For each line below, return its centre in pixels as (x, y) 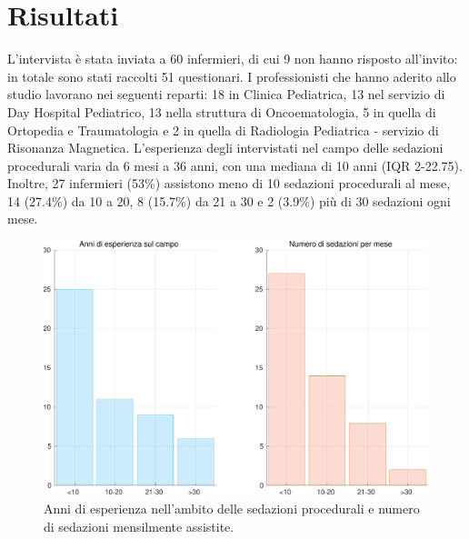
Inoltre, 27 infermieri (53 (76, 183)
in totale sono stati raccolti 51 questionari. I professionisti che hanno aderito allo (232, 76)
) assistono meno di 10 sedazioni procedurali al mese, (303, 183)
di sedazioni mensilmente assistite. (139, 526)
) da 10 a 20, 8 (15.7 (119, 200)
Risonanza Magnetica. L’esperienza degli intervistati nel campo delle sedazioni (225, 148)
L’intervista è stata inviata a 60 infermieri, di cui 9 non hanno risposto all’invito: (233, 59)
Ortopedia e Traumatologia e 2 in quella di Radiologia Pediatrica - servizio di (223, 130)
